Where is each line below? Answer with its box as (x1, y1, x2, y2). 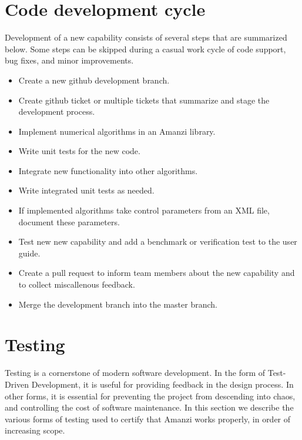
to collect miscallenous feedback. (18, 278, 135, 291)
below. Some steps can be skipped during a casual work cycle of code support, (5, 42, 286, 55)
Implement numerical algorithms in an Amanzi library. (18, 125, 216, 137)
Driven (5, 378, 29, 390)
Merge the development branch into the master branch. (18, 298, 217, 310)
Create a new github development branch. (18, 74, 170, 86)
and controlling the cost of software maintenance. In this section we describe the (5, 401, 294, 414)
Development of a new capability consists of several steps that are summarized (5, 31, 287, 44)
